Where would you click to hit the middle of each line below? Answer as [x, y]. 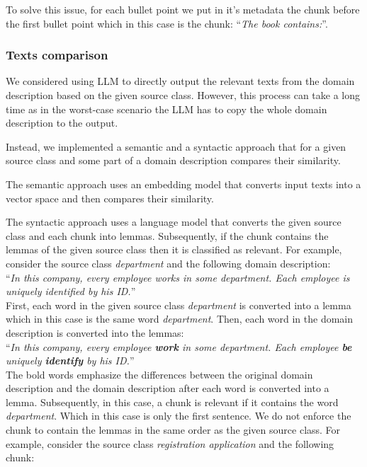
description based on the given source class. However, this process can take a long [183, 95]
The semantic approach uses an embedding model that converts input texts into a [183, 184]
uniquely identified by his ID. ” [71, 291]
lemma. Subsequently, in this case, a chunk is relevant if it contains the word [172, 402]
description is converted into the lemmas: [95, 332]
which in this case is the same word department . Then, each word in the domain [180, 319]
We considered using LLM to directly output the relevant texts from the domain [180, 81]
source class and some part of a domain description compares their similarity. [173, 160]
